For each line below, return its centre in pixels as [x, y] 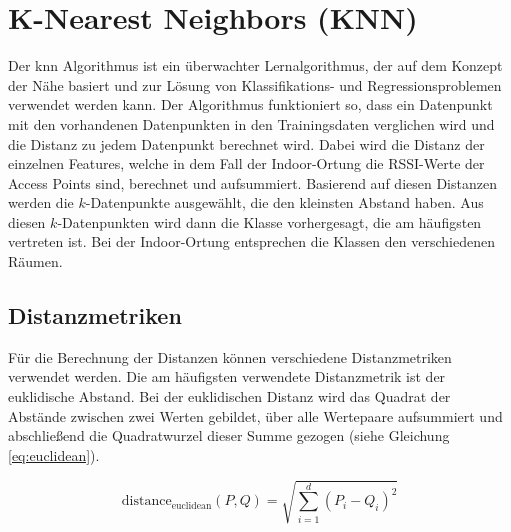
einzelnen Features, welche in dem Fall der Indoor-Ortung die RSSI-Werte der [246, 163]
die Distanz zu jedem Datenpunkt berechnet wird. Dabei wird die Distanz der [246, 143]
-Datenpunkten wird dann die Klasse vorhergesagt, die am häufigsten [269, 221]
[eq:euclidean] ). [54, 454]
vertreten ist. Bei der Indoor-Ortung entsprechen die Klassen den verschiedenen [251, 241]
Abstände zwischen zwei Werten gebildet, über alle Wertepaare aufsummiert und [255, 415]
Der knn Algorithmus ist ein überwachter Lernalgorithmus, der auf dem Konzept [255, 65]
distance [146, 501]
